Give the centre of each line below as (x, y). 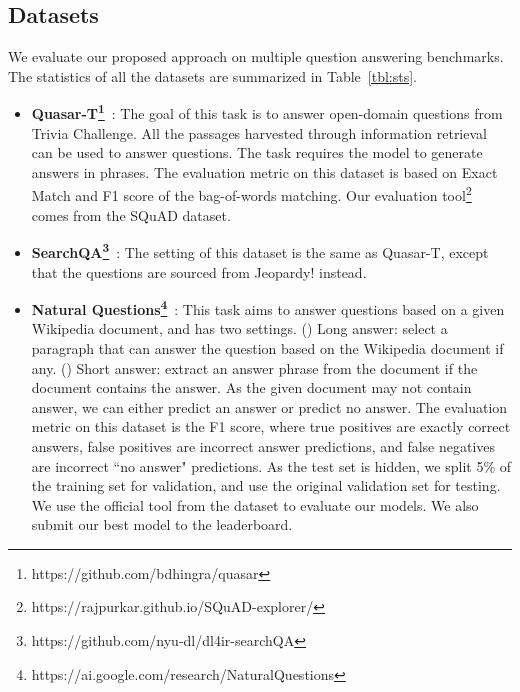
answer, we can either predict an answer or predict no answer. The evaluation (269, 406)
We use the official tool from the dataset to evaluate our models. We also (255, 504)
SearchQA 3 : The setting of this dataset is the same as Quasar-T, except (260, 250)
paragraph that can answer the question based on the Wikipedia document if (267, 347)
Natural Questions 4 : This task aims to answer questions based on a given (268, 307)
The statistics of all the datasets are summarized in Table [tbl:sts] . (213, 75)
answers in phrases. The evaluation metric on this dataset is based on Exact (264, 171)
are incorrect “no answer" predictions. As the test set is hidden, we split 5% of (271, 465)
